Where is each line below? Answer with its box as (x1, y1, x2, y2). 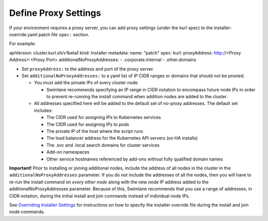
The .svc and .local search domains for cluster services (46, 142, 160, 148)
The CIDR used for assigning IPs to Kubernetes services (46, 114, 161, 120)
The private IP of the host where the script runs (46, 128, 143, 134)
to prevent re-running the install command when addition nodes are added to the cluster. (46, 94, 228, 100)
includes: (34, 107, 53, 113)
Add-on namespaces (46, 149, 89, 155)
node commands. (9, 209, 45, 215)
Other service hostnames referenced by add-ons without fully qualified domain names (46, 156, 223, 162)
